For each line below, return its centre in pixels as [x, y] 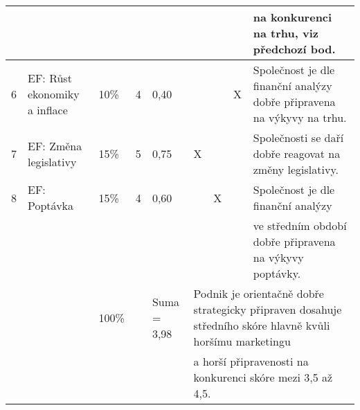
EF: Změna [55, 145]
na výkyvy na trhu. [300, 117]
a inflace [48, 109]
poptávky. [277, 273]
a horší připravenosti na [251, 361]
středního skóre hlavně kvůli [262, 325]
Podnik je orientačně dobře [259, 293]
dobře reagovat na [297, 153]
